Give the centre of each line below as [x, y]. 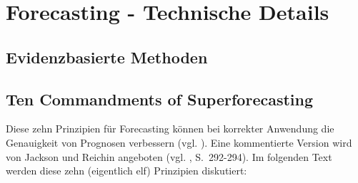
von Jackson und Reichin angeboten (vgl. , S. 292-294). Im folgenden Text [169, 156]
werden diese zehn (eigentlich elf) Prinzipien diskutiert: [126, 171]
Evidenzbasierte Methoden [107, 57]
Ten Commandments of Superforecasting [160, 99]
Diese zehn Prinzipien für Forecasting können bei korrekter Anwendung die [170, 129]
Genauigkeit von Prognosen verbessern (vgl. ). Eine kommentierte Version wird [179, 142]
